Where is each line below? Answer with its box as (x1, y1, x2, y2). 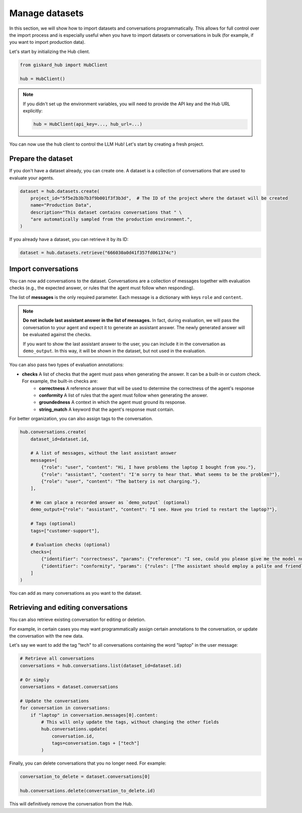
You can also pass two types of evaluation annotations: (9, 362, 124, 368)
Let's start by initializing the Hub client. (9, 48, 90, 54)
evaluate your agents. (9, 174, 54, 181)
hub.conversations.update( (41, 726, 108, 732)
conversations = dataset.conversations (20, 683, 118, 690)
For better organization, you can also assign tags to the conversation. (9, 416, 153, 422)
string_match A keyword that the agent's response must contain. (39, 406, 175, 412)
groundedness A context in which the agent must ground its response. (39, 399, 186, 405)
